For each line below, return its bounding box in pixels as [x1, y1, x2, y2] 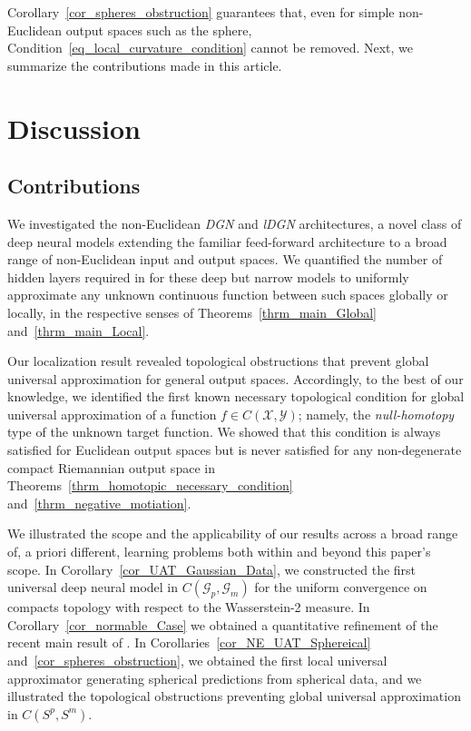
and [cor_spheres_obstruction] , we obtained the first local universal [7, 651, 388, 670]
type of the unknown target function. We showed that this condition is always [7, 422, 441, 441]
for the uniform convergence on [254, 578, 427, 597]
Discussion [7, 109, 141, 146]
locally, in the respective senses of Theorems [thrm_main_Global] [7, 302, 377, 321]
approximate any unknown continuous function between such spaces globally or [7, 285, 448, 304]
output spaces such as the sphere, [65, 20, 252, 39]
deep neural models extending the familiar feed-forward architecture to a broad [7, 232, 447, 251]
